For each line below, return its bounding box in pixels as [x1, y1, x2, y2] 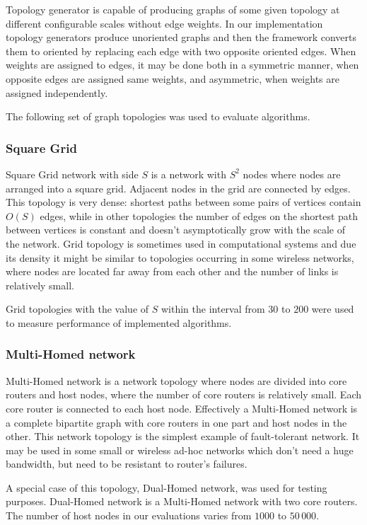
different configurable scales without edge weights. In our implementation [6, 16, 323, 30]
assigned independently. [6, 85, 108, 100]
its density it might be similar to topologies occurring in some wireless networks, [6, 250, 354, 265]
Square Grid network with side [6, 166, 139, 181]
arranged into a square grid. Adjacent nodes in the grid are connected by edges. [6, 180, 351, 195]
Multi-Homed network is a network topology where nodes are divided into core [6, 373, 347, 388]
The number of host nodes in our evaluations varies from [6, 508, 252, 523]
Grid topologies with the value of [6, 301, 149, 316]
